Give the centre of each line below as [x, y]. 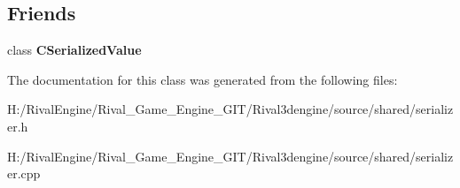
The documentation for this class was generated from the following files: [203, 79]
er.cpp [24, 173]
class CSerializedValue [74, 50]
